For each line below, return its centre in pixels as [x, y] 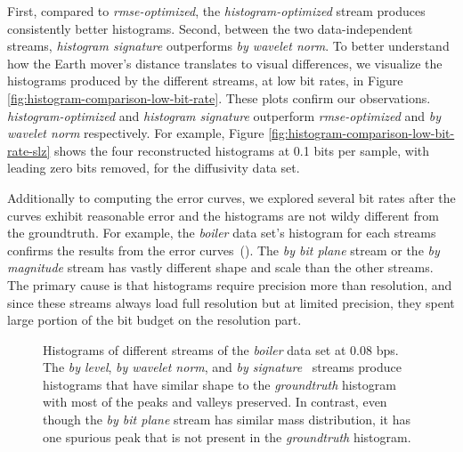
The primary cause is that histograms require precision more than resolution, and [230, 284]
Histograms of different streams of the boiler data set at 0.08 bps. [221, 349]
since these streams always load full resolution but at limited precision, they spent [231, 302]
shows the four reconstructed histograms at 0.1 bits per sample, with [242, 150]
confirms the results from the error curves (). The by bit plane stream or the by [223, 250]
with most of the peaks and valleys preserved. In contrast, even [215, 402]
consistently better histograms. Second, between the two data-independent [210, 28]
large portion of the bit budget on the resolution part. [154, 320]
